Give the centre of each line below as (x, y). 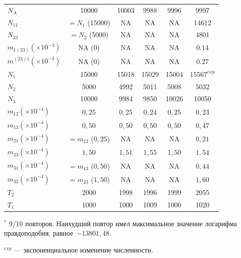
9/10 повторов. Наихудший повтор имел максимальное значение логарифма (123, 223)
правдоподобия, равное (39, 233)
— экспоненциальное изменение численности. (84, 249)
